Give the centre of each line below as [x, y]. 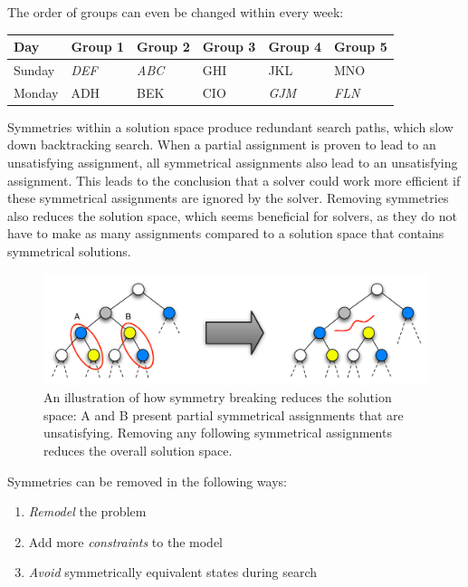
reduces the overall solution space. [138, 450]
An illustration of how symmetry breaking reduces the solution [218, 397]
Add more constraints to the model [126, 541]
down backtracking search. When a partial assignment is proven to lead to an [222, 144]
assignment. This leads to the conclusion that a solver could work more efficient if [234, 180]
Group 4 [295, 47]
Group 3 [229, 47]
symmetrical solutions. [69, 251]
